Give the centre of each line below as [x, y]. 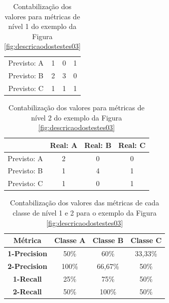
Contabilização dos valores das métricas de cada [84, 203]
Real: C [132, 145]
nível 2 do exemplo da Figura [77, 117]
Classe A [70, 240]
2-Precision [27, 266]
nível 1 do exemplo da [42, 26]
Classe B [108, 240]
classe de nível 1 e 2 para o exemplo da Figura [84, 213]
